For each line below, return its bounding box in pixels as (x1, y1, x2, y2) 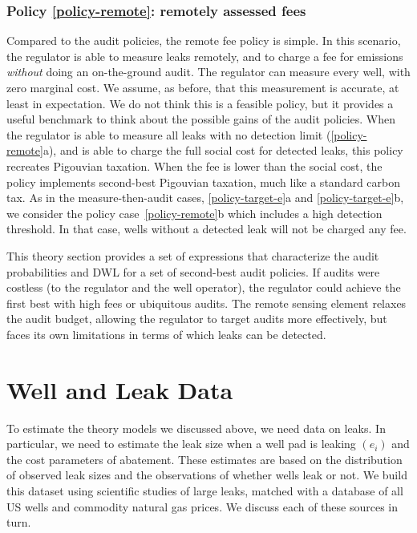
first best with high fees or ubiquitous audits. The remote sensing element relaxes (6, 294, 407, 311)
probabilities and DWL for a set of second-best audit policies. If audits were (6, 263, 380, 280)
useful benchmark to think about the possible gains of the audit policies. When (6, 111, 396, 127)
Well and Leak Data (6, 373, 233, 406)
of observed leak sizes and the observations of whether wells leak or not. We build (6, 466, 407, 483)
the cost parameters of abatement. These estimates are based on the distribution (6, 450, 403, 467)
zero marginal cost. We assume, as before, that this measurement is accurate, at (6, 79, 399, 95)
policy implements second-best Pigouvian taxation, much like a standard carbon (6, 173, 400, 190)
